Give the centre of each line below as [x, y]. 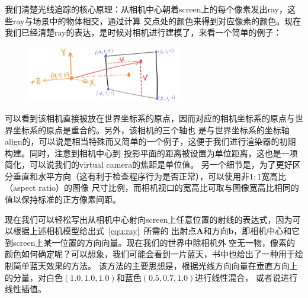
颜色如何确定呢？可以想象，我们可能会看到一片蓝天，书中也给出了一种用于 [150, 254]
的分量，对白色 [34, 277]
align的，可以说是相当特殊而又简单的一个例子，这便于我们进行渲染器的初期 [150, 141]
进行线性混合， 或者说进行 [246, 277]
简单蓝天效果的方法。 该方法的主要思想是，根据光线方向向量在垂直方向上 [155, 266]
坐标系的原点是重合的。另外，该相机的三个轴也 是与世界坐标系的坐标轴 [151, 129]
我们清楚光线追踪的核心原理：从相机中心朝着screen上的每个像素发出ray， [146, 9]
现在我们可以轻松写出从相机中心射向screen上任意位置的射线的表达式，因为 [149, 219]
